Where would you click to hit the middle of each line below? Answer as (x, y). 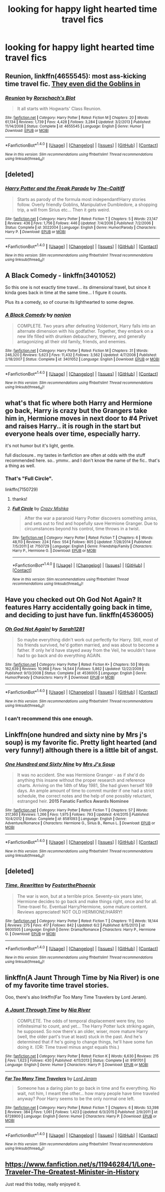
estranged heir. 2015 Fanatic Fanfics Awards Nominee (73, 801)
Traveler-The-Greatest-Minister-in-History (72, 1172)
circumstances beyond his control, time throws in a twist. (82, 528)
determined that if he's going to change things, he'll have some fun (85, 1042)
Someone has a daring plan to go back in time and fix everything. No (86, 1088)
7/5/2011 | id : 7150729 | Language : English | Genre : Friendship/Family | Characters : (82, 546)
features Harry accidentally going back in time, (79, 608)
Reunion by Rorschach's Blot (40, 98)
